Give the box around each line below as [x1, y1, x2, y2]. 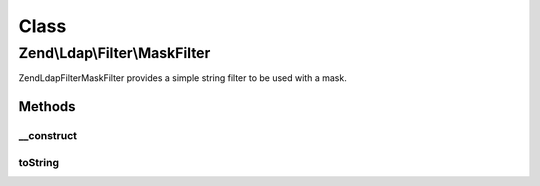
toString [18, 155, 60, 169]
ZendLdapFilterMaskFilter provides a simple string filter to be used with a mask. [18, 72, 347, 84]
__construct [18, 129, 78, 143]
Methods [18, 98, 76, 115]
